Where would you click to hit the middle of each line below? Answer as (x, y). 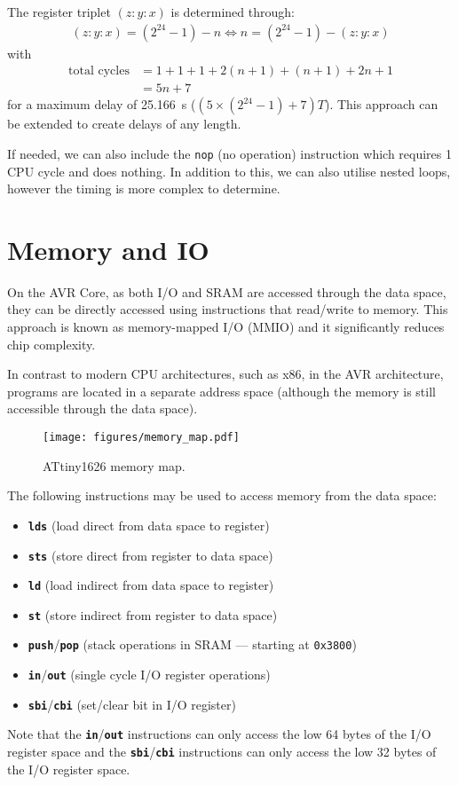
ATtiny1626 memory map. (114, 465)
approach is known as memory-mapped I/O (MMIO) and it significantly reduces (226, 327)
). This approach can (381, 104)
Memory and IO (108, 249)
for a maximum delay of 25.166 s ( (102, 104)
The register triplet (59, 12)
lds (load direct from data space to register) (149, 525)
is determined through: (233, 12)
